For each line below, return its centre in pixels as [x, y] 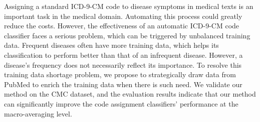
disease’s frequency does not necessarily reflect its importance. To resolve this [123, 64]
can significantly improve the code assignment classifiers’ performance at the [121, 103]
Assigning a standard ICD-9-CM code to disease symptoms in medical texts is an [129, 6]
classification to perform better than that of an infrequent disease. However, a [123, 55]
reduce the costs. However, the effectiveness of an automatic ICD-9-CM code [122, 26]
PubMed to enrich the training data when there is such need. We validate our [123, 84]
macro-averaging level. [38, 113]
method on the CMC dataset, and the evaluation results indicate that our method [130, 94]
